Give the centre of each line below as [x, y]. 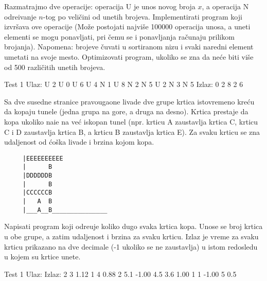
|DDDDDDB [37, 176]
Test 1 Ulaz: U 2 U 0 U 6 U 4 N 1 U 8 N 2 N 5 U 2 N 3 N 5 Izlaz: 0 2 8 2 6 [124, 84]
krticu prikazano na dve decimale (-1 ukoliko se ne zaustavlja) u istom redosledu [131, 246]
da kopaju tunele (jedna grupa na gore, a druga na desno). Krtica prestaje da [126, 111]
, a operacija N [225, 6]
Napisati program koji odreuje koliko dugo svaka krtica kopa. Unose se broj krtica [133, 226]
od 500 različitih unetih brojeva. [55, 67]
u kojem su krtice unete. [42, 257]
